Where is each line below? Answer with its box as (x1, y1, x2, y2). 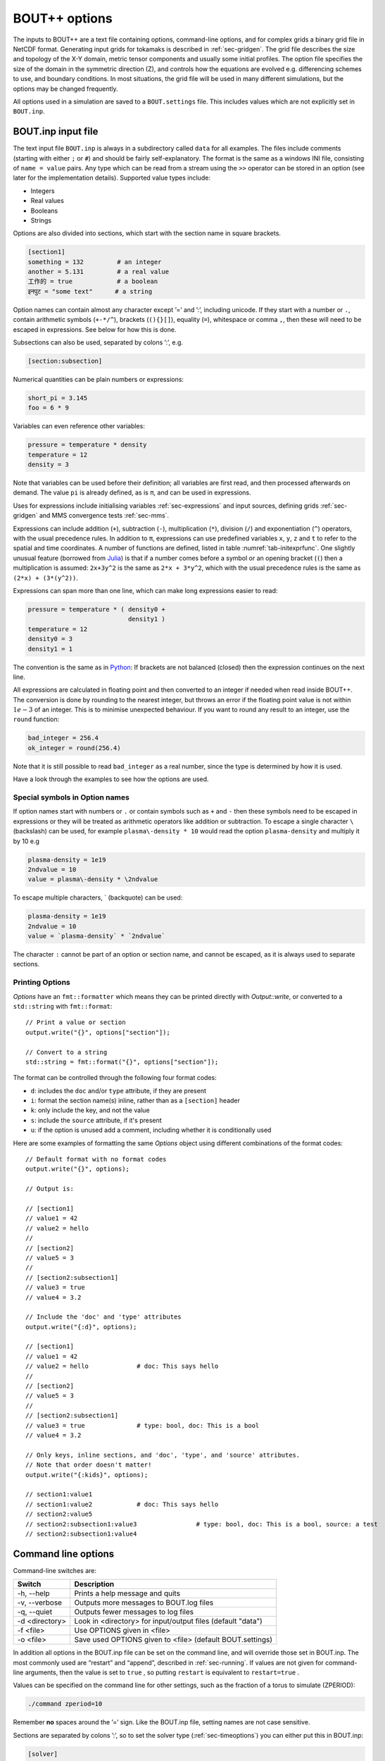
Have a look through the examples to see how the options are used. (13, 775, 209, 783)
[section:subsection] (27, 357, 103, 365)
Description (74, 1579, 115, 1589)
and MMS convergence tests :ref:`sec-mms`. (39, 511, 169, 520)
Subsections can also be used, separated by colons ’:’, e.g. (13, 338, 183, 347)
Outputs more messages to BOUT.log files (74, 1598, 214, 1607)
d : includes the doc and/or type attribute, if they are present (30, 1086, 207, 1095)
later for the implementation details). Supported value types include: (13, 173, 211, 182)
